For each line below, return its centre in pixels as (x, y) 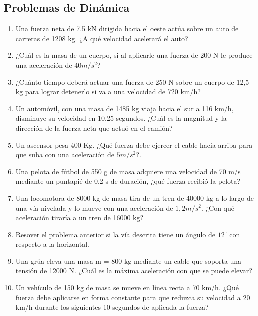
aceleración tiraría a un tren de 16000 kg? (80, 218)
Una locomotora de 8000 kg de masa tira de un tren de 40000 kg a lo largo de (135, 198)
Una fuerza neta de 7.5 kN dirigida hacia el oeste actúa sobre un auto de (127, 28)
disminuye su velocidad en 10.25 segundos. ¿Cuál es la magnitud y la (121, 118)
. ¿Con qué (218, 208)
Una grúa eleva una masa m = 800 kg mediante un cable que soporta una (129, 261)
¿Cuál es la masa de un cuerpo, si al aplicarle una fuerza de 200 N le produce (134, 55)
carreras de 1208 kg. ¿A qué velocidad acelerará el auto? (102, 38)
